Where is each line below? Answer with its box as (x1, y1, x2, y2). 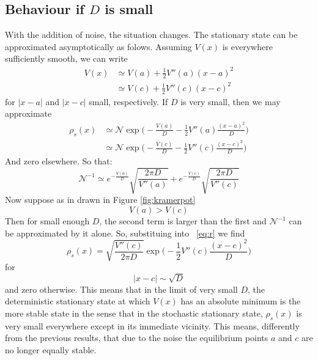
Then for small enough (5, 215, 90, 227)
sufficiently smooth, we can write (5, 52, 128, 65)
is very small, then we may (180, 95, 281, 108)
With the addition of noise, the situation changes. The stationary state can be (5, 28, 298, 41)
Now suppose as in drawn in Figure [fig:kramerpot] (5, 193, 196, 206)
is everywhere (222, 40, 273, 53)
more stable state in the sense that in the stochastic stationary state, (5, 307, 263, 320)
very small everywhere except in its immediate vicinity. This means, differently (5, 319, 300, 332)
